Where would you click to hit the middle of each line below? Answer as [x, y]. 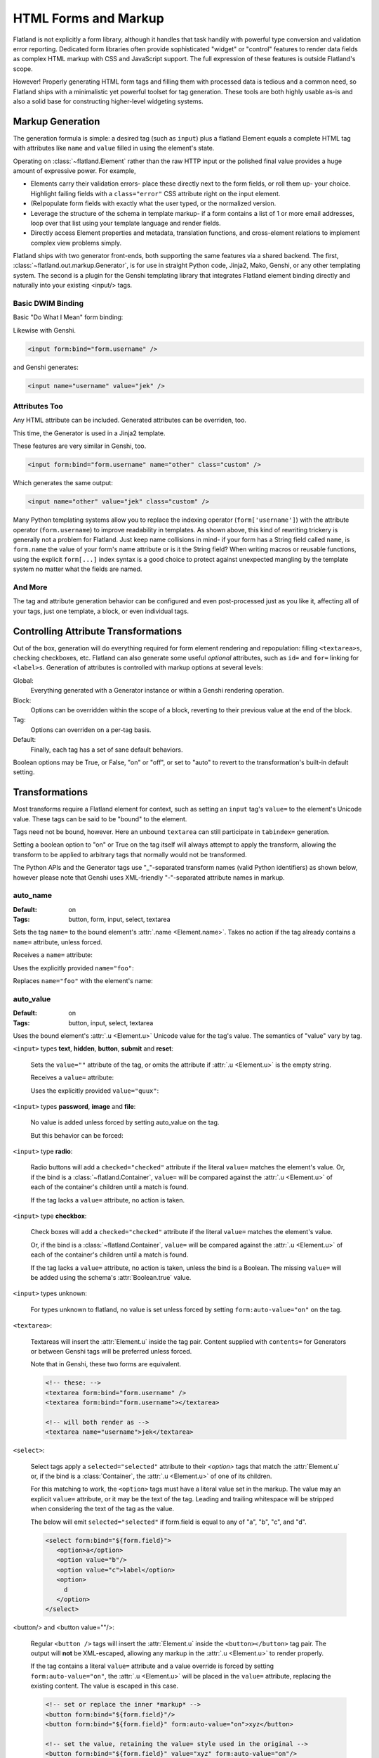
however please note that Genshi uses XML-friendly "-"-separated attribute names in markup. [149, 877]
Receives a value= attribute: [72, 1078]
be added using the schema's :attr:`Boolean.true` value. [111, 1277]
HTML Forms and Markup [88, 18]
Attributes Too [38, 406]
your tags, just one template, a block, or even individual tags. [101, 611]
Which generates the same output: [63, 483]
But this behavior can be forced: [77, 1135]
